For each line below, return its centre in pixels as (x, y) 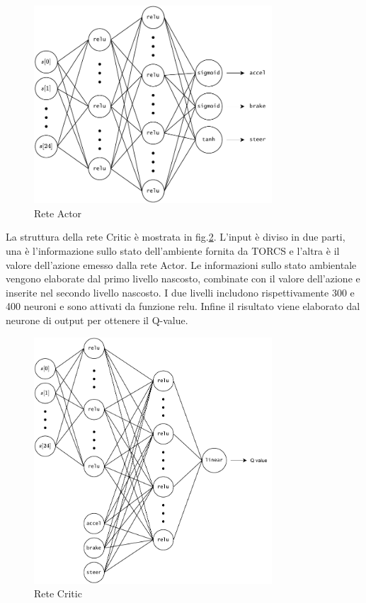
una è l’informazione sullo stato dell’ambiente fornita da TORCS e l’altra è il (173, 251)
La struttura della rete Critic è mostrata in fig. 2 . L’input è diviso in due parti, (176, 237)
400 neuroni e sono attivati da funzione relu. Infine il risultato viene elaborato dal (183, 306)
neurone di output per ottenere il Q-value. (97, 320)
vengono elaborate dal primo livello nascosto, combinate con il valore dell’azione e (183, 278)
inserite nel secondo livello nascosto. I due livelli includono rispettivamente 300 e (180, 292)
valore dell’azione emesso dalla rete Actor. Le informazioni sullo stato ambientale (181, 264)
